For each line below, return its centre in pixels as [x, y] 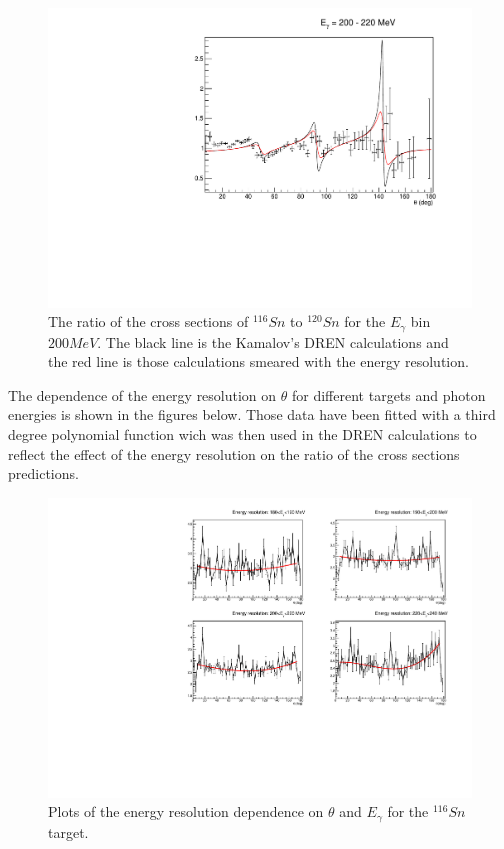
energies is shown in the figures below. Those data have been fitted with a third [252, 414]
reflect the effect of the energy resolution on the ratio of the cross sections [234, 453]
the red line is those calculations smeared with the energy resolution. [258, 361]
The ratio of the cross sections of [148, 321]
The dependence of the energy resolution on [142, 394]
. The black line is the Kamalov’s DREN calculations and [273, 341]
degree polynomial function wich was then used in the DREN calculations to [242, 434]
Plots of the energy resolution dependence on [186, 811]
